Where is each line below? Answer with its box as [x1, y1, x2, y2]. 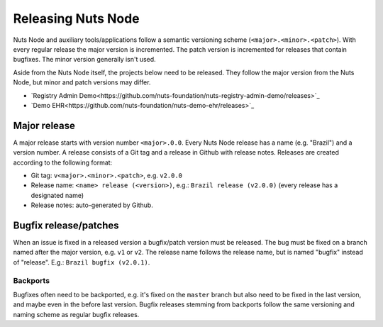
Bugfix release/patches [13, 219, 120, 231]
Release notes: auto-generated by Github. [30, 201, 154, 209]
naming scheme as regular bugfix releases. [13, 310, 140, 318]
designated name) [30, 191, 84, 199]
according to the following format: [13, 158, 113, 167]
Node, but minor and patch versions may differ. [13, 78, 151, 87]
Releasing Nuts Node [13, 11, 140, 26]
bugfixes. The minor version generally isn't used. [13, 55, 156, 64]
